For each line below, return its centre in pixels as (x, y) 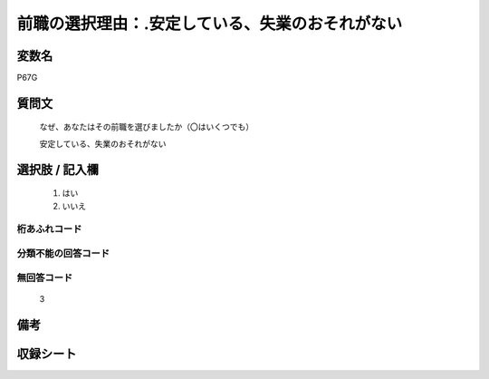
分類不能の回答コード (63, 253)
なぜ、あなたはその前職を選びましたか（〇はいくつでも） (146, 127)
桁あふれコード (49, 229)
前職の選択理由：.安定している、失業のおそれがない (210, 24)
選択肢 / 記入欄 (58, 169)
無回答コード (45, 277)
